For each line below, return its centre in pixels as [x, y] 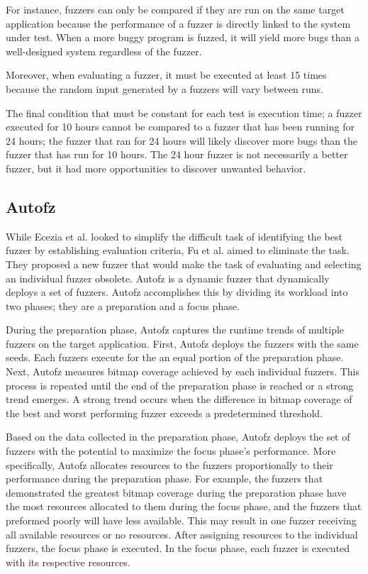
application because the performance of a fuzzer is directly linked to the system [178, 23]
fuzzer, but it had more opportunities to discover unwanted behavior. [156, 168]
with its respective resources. [68, 562]
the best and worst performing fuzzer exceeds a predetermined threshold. [165, 413]
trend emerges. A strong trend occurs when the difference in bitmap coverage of [179, 399]
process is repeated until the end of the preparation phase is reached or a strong [180, 385]
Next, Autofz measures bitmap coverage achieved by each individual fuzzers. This [183, 371]
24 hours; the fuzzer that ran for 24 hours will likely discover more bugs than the [182, 140]
